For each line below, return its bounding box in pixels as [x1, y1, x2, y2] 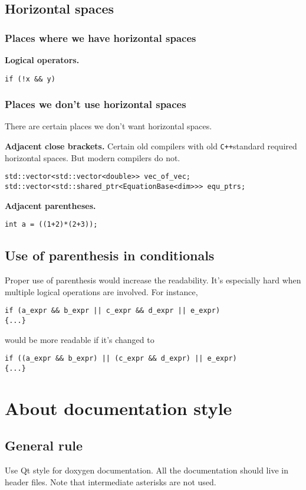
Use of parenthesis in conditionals [5, 246, 215, 264]
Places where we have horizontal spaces [5, 30, 196, 45]
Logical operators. [5, 54, 80, 66]
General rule [5, 436, 83, 455]
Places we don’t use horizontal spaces [5, 97, 186, 112]
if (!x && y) [5, 74, 55, 83]
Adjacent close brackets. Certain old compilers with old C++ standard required [5, 140, 297, 152]
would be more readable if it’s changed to [5, 333, 154, 345]
